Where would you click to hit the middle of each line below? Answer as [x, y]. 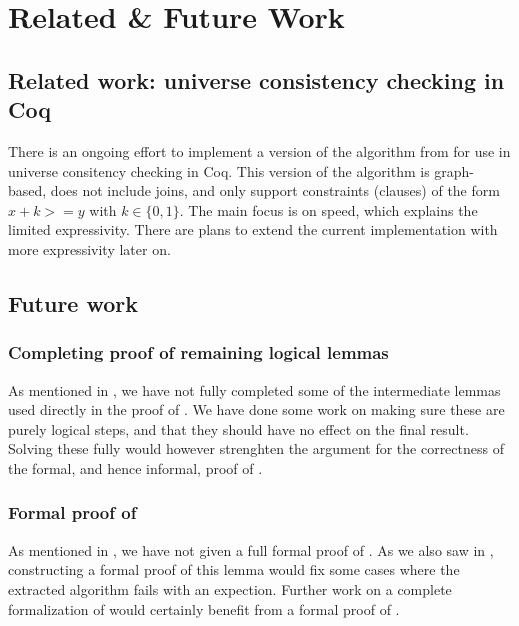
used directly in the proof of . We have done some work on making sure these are [256, 409]
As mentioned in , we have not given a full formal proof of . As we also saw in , [251, 549]
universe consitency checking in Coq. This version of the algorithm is [219, 170]
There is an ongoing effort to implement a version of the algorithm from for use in [259, 150]
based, [27, 190]
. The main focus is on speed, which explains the [328, 209]
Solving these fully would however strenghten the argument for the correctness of [256, 448]
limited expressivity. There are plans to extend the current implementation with [253, 229]
